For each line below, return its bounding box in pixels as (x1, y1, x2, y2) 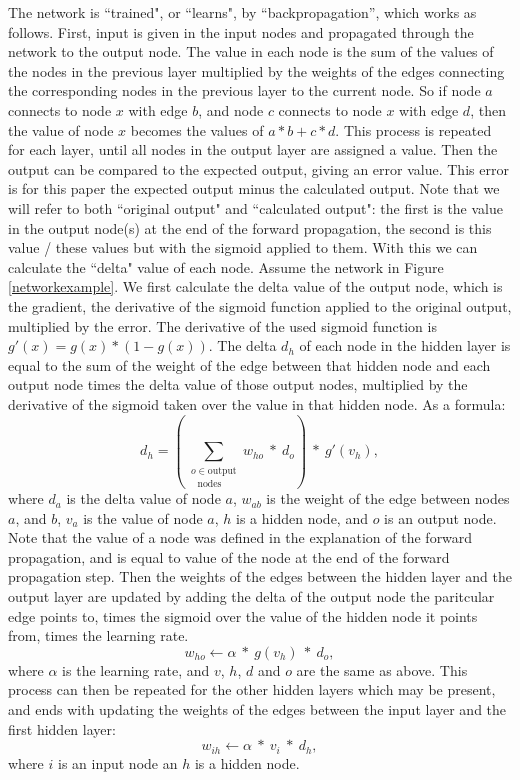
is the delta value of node (66, 488, 221, 509)
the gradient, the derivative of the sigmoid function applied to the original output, (8, 295, 512, 316)
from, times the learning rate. (8, 625, 189, 646)
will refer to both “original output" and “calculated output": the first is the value (8, 197, 503, 218)
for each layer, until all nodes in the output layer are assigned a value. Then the (8, 139, 498, 160)
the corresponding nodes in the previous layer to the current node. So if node (8, 80, 481, 101)
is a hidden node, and (236, 507, 368, 528)
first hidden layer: (8, 718, 116, 739)
